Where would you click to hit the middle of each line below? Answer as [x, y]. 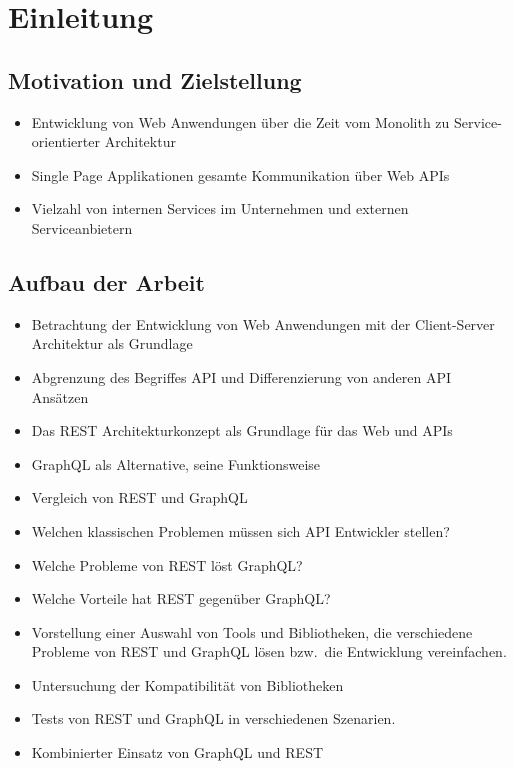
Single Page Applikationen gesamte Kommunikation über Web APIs [240, 174]
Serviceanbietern [82, 227]
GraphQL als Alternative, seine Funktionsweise [176, 463]
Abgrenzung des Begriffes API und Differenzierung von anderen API [241, 376]
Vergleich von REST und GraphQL [139, 497]
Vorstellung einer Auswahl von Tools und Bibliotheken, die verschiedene [252, 631]
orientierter [65, 141]
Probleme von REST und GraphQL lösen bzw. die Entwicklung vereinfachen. [269, 651]
